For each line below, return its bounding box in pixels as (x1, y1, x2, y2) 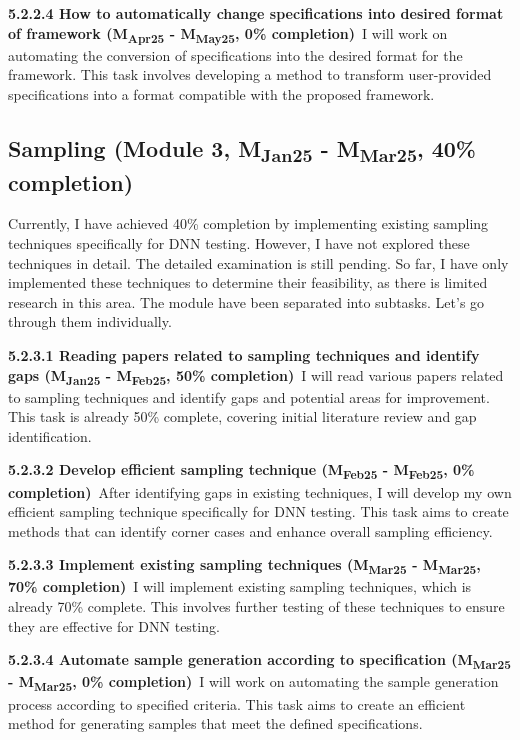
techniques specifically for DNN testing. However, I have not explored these (8, 232, 470, 253)
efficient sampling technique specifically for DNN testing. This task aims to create (8, 501, 509, 522)
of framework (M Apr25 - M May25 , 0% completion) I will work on (8, 22, 448, 46)
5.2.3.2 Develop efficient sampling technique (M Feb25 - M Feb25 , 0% (8, 459, 475, 483)
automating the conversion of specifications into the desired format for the (8, 44, 463, 65)
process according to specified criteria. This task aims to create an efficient (8, 693, 466, 714)
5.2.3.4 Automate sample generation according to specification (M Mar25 (8, 649, 511, 673)
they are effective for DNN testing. (8, 615, 220, 636)
